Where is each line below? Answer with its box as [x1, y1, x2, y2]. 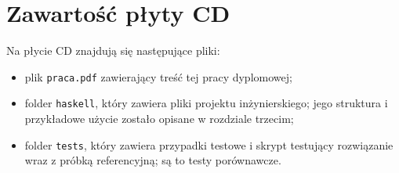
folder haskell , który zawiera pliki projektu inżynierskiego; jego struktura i [24, 95, 388, 111]
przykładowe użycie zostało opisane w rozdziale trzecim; [24, 110, 294, 127]
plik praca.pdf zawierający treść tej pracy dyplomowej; [24, 68, 292, 85]
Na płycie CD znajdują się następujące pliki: [6, 42, 220, 59]
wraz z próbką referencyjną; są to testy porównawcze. [24, 152, 281, 168]
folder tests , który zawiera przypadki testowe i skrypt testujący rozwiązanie [24, 136, 394, 153]
